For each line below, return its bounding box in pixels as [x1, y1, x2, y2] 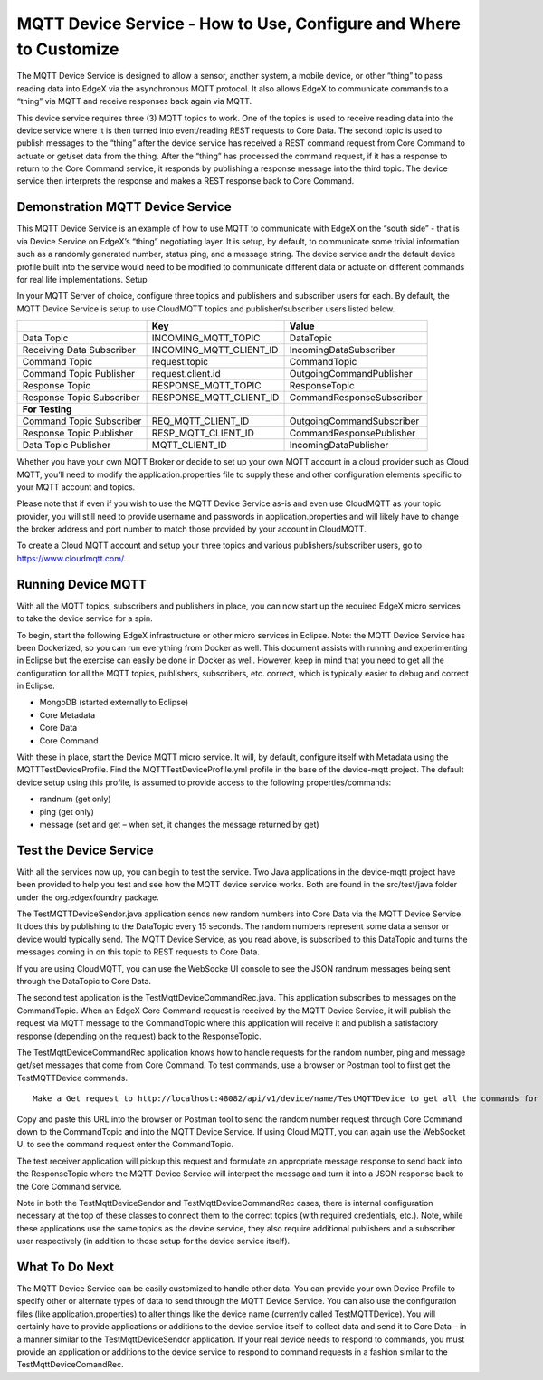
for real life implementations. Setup [16, 273, 148, 284]
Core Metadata [39, 709, 96, 720]
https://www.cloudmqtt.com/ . [16, 552, 127, 563]
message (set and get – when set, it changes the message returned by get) [39, 819, 320, 829]
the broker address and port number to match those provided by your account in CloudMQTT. [16, 523, 367, 534]
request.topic [151, 356, 208, 369]
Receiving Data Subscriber [22, 344, 136, 357]
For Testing [22, 403, 72, 416]
